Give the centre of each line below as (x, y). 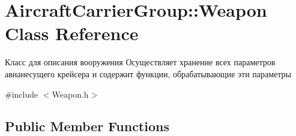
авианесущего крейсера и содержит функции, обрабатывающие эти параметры (148, 73)
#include (22, 94)
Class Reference (72, 33)
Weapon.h (70, 94)
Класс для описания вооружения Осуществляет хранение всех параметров (140, 62)
